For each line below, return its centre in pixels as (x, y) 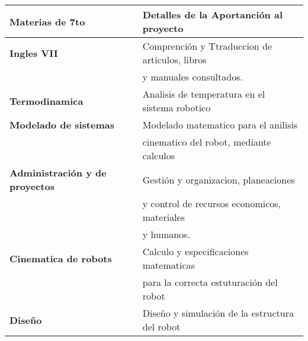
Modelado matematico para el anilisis (220, 125)
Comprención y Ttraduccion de (207, 46)
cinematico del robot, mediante (207, 142)
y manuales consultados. (192, 77)
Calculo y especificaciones (195, 251)
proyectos (32, 186)
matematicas (169, 265)
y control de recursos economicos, (212, 203)
